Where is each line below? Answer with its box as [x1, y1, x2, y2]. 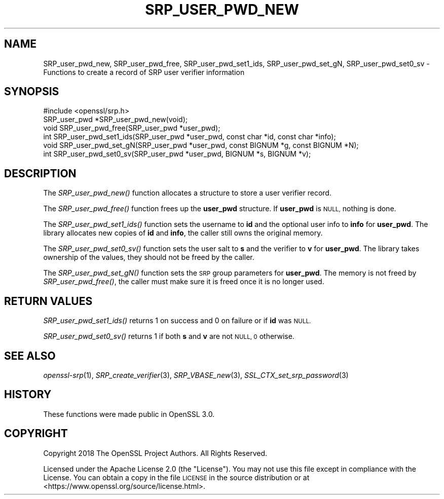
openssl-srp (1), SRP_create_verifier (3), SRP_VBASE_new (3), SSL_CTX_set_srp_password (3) [43, 370, 349, 379]
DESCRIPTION [4, 167, 77, 180]
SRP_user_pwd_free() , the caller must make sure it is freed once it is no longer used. [43, 277, 324, 286]
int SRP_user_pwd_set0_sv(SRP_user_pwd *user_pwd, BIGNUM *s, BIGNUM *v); [43, 149, 311, 159]
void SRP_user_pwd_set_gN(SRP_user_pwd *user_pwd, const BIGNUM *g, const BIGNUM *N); [43, 141, 359, 150]
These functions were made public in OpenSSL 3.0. [43, 409, 215, 418]
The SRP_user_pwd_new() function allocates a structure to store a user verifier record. [43, 188, 331, 198]
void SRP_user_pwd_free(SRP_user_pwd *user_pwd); [43, 124, 220, 133]
